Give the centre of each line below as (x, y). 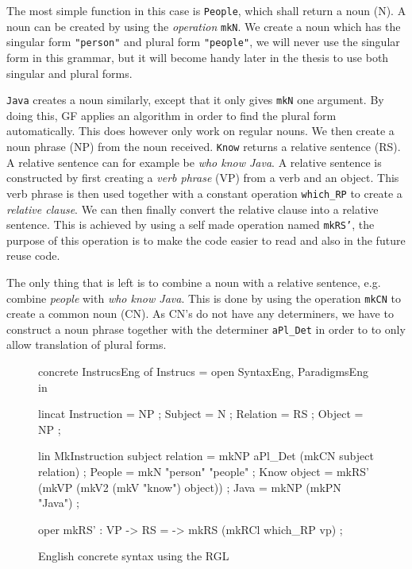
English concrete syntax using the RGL (134, 556)
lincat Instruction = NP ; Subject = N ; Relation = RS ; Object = (201, 414)
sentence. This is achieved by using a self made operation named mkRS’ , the (191, 225)
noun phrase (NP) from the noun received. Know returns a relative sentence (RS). (204, 146)
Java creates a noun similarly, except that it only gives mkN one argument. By (195, 100)
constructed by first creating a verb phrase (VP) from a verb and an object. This (203, 178)
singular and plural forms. (69, 73)
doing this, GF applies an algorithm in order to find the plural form (171, 115)
